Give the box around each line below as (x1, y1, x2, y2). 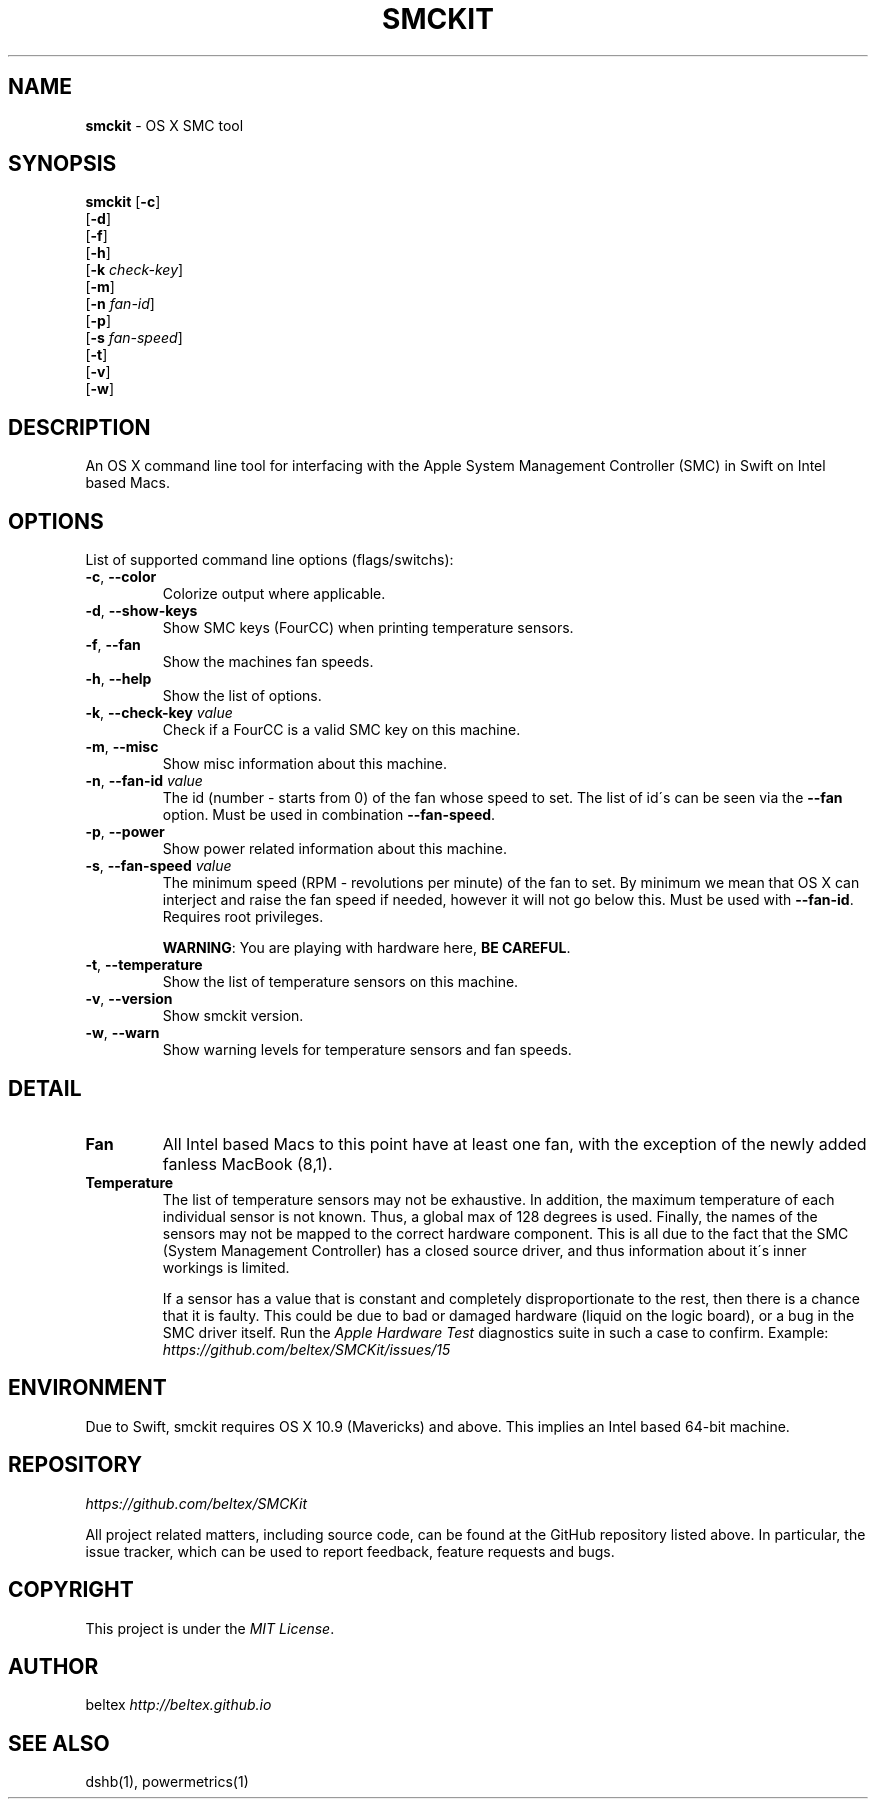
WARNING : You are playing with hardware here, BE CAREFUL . (162, 939, 571, 957)
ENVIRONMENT (8, 1375, 167, 1401)
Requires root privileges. (162, 908, 324, 926)
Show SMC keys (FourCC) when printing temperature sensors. (162, 619, 574, 637)
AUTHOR (8, 1653, 99, 1679)
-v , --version (85, 990, 173, 1008)
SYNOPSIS (8, 151, 117, 177)
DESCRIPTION (8, 414, 151, 440)
